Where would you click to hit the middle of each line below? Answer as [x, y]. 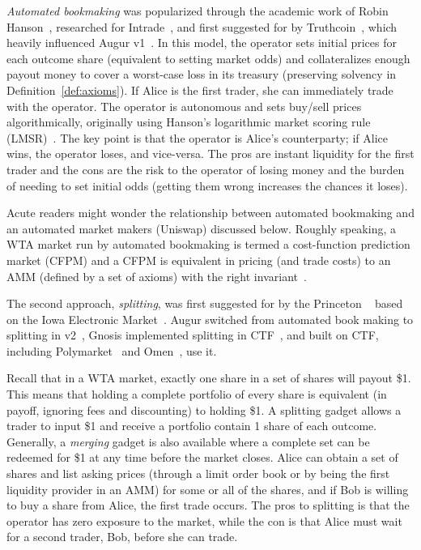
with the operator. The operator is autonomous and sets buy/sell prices [184, 106]
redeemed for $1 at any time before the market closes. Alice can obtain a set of [202, 457]
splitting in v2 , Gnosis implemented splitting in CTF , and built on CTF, [193, 335]
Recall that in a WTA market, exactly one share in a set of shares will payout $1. [209, 378]
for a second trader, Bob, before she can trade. [122, 537]
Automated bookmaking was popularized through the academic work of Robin [198, 11]
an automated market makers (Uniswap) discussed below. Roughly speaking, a [201, 228]
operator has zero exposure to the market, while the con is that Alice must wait [204, 520]
